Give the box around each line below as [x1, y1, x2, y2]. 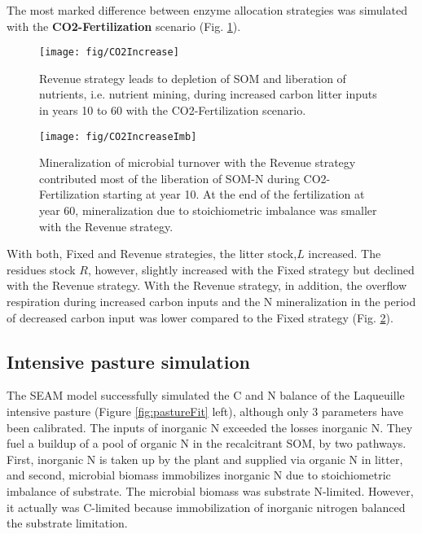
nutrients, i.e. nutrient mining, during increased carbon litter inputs [39, 85, 377, 103]
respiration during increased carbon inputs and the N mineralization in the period [7, 293, 416, 310]
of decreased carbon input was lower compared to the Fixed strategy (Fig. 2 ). [7, 309, 393, 326]
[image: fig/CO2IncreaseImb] [39, 130, 197, 142]
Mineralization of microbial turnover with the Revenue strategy [39, 154, 356, 171]
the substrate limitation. [7, 514, 128, 532]
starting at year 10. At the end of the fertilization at [103, 186, 365, 203]
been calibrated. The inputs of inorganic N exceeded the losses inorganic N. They [7, 418, 413, 436]
